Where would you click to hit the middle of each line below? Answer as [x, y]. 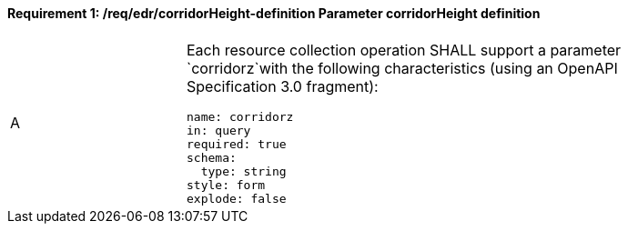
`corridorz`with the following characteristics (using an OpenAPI [402, 68]
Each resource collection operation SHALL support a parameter [404, 50]
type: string [243, 171]
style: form [226, 185]
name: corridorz [240, 116]
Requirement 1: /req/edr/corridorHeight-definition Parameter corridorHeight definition [274, 13]
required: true [237, 144]
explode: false [237, 198]
